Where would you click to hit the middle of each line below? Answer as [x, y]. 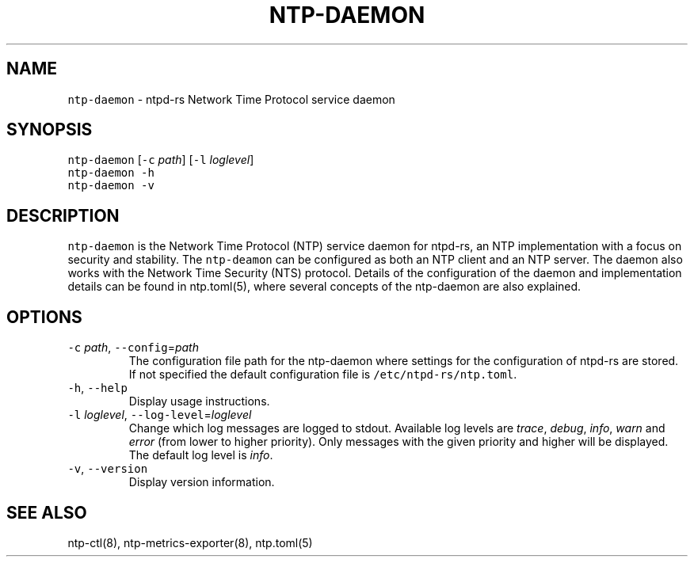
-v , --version [108, 469]
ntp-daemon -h [111, 173]
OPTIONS [44, 317]
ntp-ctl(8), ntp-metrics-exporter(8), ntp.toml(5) [190, 542]
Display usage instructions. [199, 401]
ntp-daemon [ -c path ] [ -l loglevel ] [161, 160]
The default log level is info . [201, 455]
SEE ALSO [47, 512]
